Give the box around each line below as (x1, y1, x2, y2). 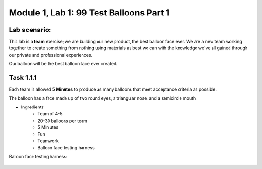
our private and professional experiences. (9, 52, 93, 58)
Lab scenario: (9, 26, 51, 34)
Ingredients (21, 104, 44, 110)
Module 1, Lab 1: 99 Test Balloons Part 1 (9, 7, 170, 18)
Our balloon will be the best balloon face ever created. (9, 61, 117, 67)
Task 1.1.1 (9, 74, 37, 82)
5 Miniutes (37, 124, 59, 130)
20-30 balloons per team (37, 118, 87, 123)
